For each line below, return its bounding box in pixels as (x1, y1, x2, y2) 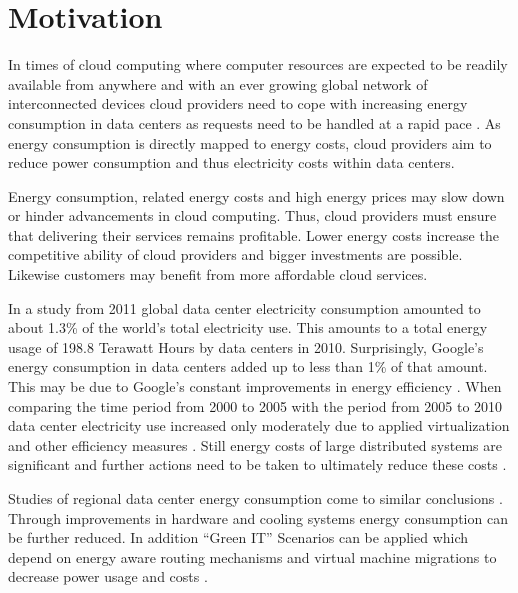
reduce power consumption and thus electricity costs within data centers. (8, 152, 455, 173)
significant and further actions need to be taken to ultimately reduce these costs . (8, 454, 507, 475)
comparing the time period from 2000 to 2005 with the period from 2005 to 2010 (8, 395, 503, 416)
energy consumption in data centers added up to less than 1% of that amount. (8, 356, 488, 377)
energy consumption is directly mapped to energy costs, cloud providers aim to (8, 132, 492, 153)
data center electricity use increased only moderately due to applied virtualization (8, 415, 510, 436)
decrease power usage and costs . (8, 566, 208, 587)
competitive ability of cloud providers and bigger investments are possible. (8, 244, 463, 265)
